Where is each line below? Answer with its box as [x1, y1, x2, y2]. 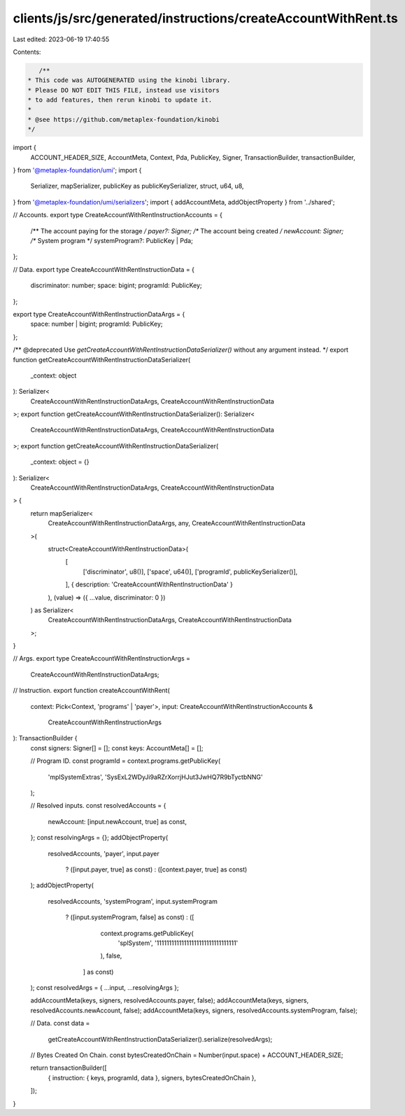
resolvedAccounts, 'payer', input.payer [48, 849, 160, 857]
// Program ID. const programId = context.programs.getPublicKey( [30, 757, 221, 765]
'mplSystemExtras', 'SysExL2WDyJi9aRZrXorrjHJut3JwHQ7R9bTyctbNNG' [48, 773, 263, 781]
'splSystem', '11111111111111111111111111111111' [118, 939, 239, 947]
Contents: [13, 48, 41, 56]
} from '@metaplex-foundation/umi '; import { [13, 166, 142, 174]
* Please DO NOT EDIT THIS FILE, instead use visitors [27, 86, 220, 94]
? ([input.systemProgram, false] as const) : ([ [65, 913, 194, 921]
